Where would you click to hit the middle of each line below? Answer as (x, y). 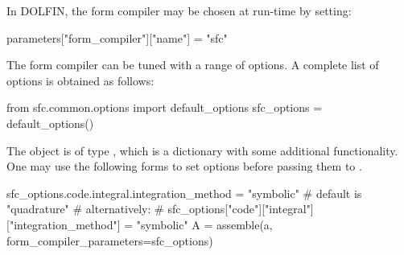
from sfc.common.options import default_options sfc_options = (165, 107)
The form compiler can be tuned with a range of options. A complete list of (193, 65)
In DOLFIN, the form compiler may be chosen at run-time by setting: (179, 10)
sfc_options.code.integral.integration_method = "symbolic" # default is (184, 193)
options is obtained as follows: (80, 80)
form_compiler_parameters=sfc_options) (110, 240)
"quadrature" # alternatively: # (85, 209)
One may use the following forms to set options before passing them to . (184, 166)
